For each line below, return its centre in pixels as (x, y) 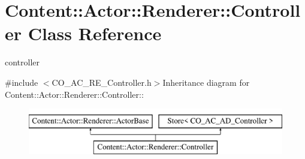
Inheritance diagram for (206, 82)
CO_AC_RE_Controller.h (102, 82)
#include (22, 82)
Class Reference (95, 33)
